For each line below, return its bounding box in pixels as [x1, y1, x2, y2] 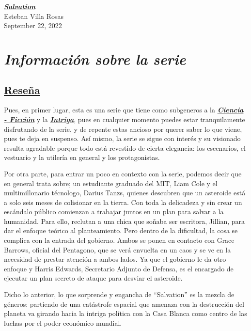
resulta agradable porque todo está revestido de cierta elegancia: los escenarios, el [4, 142, 246, 153]
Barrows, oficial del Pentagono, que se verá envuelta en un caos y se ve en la [4, 244, 231, 254]
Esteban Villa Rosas [4, 11, 64, 21]
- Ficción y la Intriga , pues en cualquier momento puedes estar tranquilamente [4, 114, 245, 124]
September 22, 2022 [4, 20, 62, 31]
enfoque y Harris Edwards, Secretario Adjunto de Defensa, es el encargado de [4, 263, 234, 273]
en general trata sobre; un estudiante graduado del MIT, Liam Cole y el [4, 178, 218, 188]
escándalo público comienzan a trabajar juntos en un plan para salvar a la [4, 206, 224, 217]
